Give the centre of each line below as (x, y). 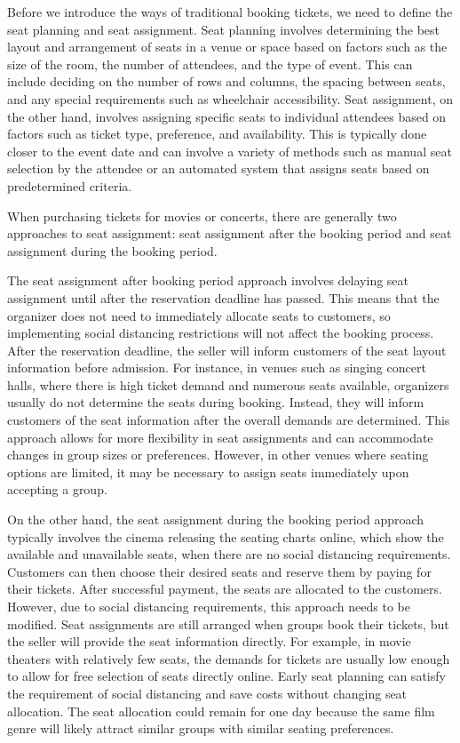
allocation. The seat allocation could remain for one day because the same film (221, 711)
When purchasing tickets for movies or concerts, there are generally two (202, 216)
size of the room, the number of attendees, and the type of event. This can (210, 64)
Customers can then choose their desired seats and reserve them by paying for (219, 571)
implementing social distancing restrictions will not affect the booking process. (221, 333)
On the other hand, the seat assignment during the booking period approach (216, 519)
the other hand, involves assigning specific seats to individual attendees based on (227, 116)
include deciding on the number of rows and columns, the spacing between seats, (226, 81)
